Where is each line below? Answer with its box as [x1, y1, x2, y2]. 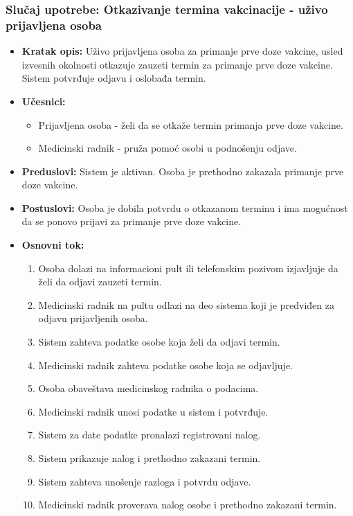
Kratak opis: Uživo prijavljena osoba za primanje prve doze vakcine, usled [21, 44, 343, 58]
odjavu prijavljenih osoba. [38, 311, 148, 326]
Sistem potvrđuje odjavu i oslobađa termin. [21, 71, 206, 85]
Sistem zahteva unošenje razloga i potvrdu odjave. [38, 474, 251, 488]
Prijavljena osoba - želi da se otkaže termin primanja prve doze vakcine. [38, 117, 343, 132]
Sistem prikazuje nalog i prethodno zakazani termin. [38, 451, 261, 465]
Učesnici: [21, 94, 66, 108]
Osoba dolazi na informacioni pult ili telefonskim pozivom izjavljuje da [38, 260, 338, 275]
